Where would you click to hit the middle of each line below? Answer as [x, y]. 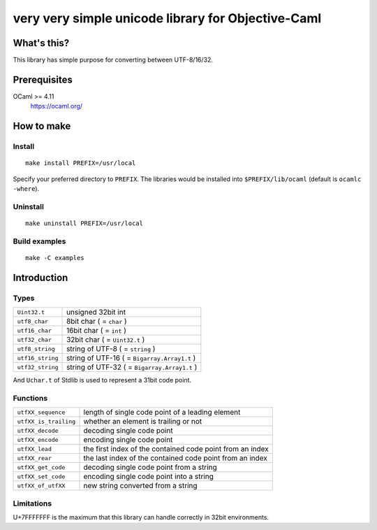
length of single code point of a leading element [162, 413]
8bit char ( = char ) [97, 322]
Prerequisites [43, 79]
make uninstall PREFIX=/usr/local [84, 223]
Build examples [39, 241]
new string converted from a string [141, 486]
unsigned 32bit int [96, 313]
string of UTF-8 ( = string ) [111, 349]
